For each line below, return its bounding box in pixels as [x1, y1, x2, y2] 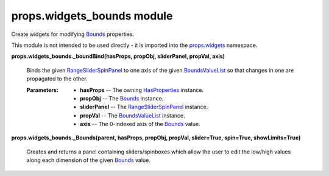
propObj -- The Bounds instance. [80, 94, 164, 102]
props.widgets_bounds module [11, 9, 173, 23]
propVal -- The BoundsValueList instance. [80, 111, 185, 119]
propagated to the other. [26, 75, 88, 82]
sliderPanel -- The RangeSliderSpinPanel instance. [80, 104, 208, 111]
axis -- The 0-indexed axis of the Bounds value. [80, 121, 200, 128]
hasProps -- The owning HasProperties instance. [80, 86, 204, 94]
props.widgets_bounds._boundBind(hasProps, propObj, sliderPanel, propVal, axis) [11, 52, 225, 60]
